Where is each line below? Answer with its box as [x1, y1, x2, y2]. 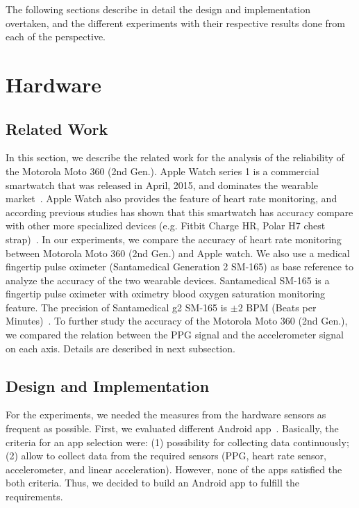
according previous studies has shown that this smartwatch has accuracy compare [6, 204, 353, 219]
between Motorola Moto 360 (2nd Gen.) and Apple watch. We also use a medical [6, 245, 350, 260]
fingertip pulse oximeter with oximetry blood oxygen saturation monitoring [6, 286, 326, 301]
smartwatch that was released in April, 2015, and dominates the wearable [6, 177, 318, 192]
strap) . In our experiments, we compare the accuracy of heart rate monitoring [6, 231, 342, 246]
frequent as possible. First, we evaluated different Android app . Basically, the [6, 421, 339, 436]
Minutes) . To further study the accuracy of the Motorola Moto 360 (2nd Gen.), [6, 313, 348, 328]
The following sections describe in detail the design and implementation [6, 2, 311, 16]
